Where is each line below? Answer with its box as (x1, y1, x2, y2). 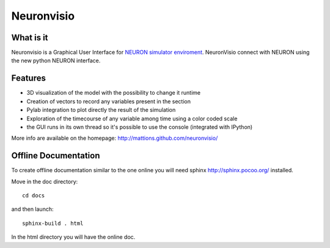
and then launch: (11, 205, 54, 213)
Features (11, 73, 46, 84)
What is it (11, 32, 48, 43)
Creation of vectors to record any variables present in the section (26, 98, 191, 105)
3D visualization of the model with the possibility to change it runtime (26, 89, 201, 97)
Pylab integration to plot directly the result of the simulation (26, 106, 176, 114)
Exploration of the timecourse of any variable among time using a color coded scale (26, 115, 238, 122)
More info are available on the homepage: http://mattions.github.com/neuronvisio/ (11, 134, 218, 142)
